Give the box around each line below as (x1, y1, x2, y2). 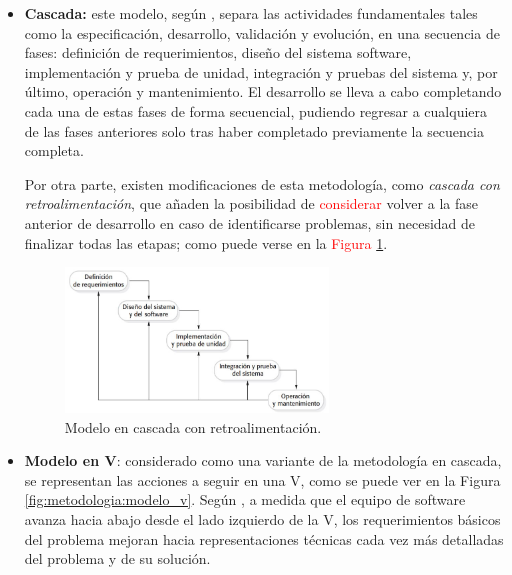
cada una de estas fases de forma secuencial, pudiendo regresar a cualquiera (24, 100, 488, 121)
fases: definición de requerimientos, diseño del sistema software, (24, 42, 412, 63)
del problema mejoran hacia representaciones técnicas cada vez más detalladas (24, 528, 504, 549)
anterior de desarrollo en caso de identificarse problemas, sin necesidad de (24, 212, 476, 233)
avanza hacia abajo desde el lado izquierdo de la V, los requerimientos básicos (24, 508, 501, 529)
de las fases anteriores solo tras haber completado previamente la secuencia (24, 120, 484, 141)
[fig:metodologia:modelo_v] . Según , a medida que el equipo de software (24, 489, 466, 510)
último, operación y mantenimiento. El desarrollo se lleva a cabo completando (24, 81, 502, 102)
